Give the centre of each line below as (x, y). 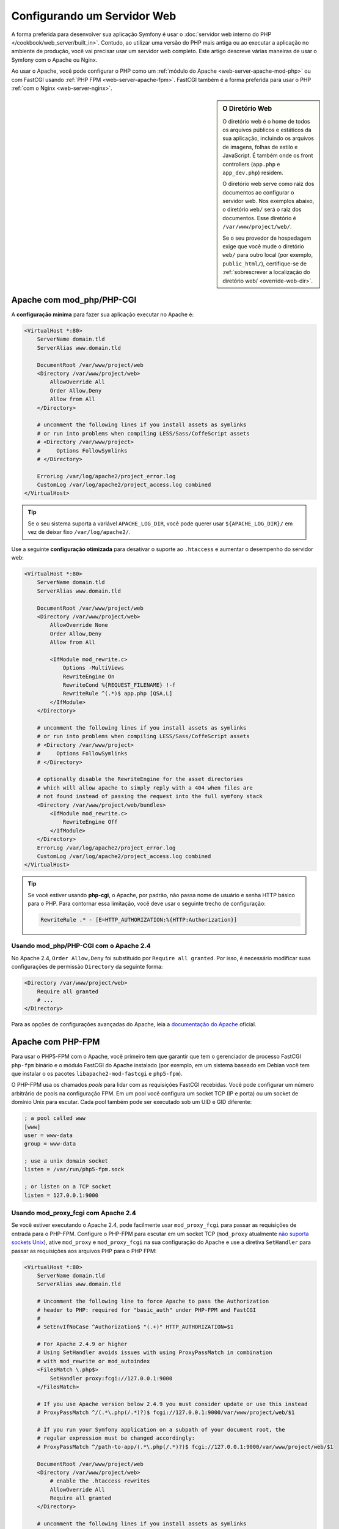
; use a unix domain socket (66, 1161)
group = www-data (50, 1144)
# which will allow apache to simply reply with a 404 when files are (145, 788)
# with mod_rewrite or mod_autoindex (93, 1361)
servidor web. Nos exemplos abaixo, (268, 201)
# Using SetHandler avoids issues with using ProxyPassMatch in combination (155, 1353)
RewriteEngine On (89, 676)
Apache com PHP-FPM (56, 1042)
